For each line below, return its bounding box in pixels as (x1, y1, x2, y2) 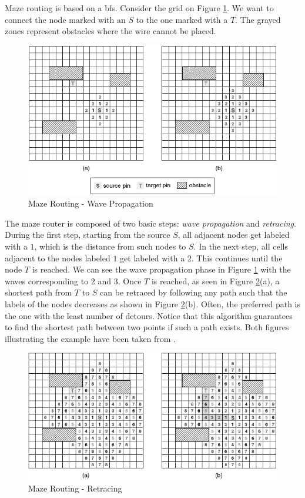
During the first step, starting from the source (5, 228, 170, 241)
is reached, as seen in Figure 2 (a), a (151, 274, 280, 287)
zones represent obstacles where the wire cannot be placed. (5, 25, 216, 37)
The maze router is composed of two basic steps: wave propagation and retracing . (5, 217, 296, 229)
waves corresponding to (5, 274, 89, 287)
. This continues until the (191, 251, 283, 264)
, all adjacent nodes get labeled (177, 228, 290, 241)
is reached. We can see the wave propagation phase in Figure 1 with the (32, 263, 291, 275)
